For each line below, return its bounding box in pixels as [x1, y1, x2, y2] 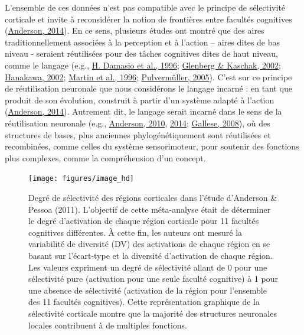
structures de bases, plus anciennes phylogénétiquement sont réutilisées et [5, 128, 271, 141]
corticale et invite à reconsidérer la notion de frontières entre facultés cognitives [5, 12, 292, 25]
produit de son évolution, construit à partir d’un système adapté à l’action [5, 93, 274, 106]
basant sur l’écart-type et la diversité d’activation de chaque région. [28, 249, 273, 261]
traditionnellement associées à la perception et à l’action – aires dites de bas [5, 35, 280, 48]
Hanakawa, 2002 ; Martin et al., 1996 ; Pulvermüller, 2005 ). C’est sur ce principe [5, 70, 292, 83]
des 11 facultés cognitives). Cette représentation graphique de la [28, 295, 260, 308]
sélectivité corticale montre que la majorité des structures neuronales [28, 307, 277, 319]
